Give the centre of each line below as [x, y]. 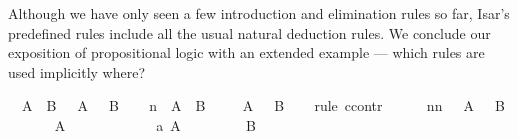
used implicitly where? [77, 71]
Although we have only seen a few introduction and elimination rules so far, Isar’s [259, 13]
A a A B [155, 124]
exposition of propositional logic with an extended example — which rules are [246, 52]
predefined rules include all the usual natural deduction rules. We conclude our [249, 32]
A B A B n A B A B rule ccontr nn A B [263, 105]
